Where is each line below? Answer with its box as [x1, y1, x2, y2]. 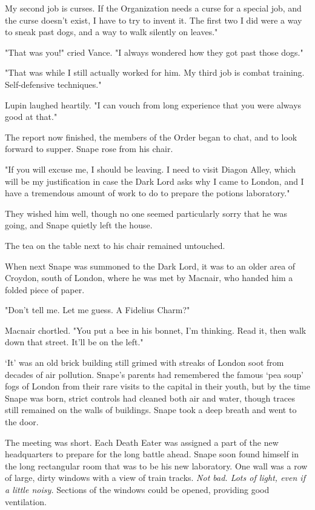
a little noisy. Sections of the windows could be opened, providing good [5, 483, 270, 495]
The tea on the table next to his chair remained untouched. [5, 239, 225, 251]
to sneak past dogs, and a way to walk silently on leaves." [5, 25, 218, 38]
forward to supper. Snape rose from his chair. [5, 142, 173, 155]
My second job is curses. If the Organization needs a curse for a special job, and [5, 2, 302, 14]
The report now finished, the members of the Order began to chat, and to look [5, 130, 297, 143]
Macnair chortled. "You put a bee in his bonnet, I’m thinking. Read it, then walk [5, 323, 307, 336]
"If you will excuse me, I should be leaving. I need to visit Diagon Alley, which [5, 162, 296, 175]
